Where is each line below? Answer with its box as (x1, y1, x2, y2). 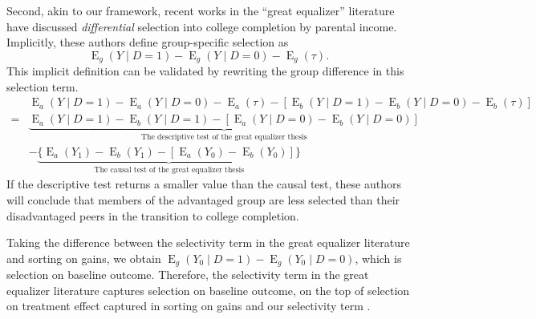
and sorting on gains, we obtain (6, 249, 161, 266)
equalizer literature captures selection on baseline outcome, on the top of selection (6, 281, 410, 298)
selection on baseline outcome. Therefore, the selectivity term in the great (6, 266, 369, 283)
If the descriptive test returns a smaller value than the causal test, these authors (6, 176, 401, 192)
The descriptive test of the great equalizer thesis (140, 133, 307, 142)
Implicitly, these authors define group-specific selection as (6, 34, 289, 50)
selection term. (6, 78, 79, 95)
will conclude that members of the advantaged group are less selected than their (6, 191, 400, 208)
